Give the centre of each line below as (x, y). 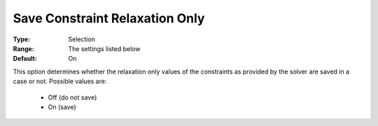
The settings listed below (104, 48)
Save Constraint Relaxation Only (109, 18)
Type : (22, 39)
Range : (23, 48)
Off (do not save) (72, 97)
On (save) (62, 107)
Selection (82, 39)
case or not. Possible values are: (60, 81)
